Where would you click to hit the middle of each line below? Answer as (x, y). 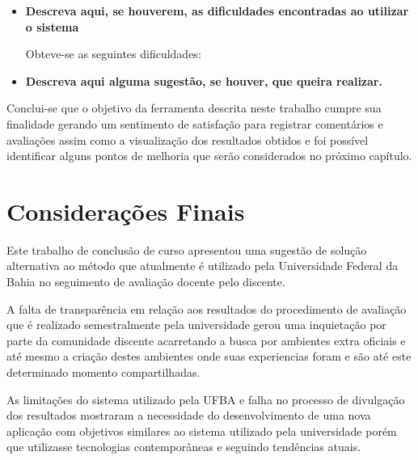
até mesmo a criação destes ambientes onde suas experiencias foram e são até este (209, 356)
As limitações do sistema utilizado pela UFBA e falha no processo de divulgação (206, 399)
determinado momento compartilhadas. (103, 372)
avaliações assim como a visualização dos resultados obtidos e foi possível (188, 139)
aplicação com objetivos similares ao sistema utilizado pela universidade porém (202, 430)
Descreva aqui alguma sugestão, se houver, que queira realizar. (204, 80)
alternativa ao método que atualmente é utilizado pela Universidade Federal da (203, 266)
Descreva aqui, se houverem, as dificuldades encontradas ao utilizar (217, 11)
